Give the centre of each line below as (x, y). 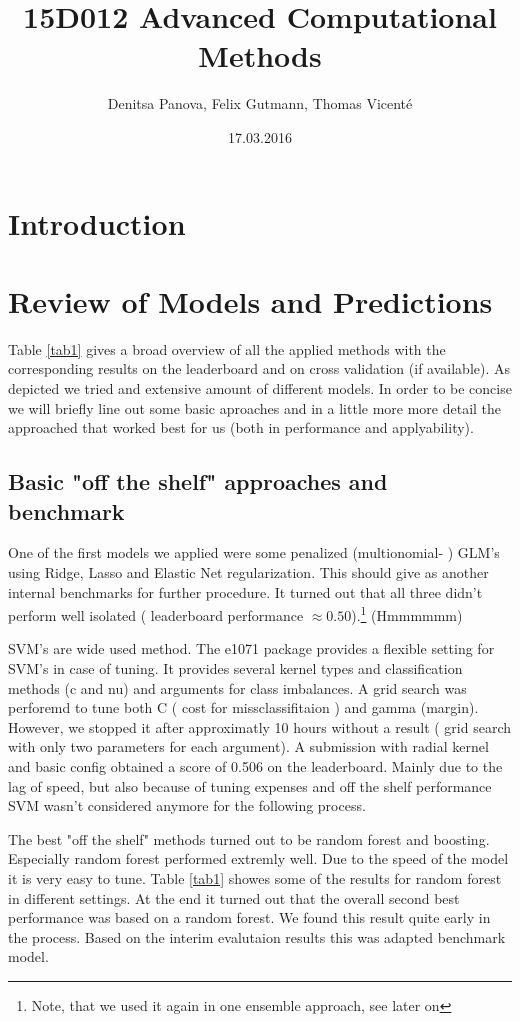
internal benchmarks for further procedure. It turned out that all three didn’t (245, 591)
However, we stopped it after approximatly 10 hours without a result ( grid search (260, 726)
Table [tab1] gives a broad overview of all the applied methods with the (227, 348)
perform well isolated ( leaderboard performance (156, 614)
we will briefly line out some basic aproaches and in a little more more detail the (255, 407)
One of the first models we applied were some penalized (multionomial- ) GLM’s (254, 552)
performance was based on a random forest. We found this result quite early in (249, 917)
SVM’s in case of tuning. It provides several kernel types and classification (235, 668)
